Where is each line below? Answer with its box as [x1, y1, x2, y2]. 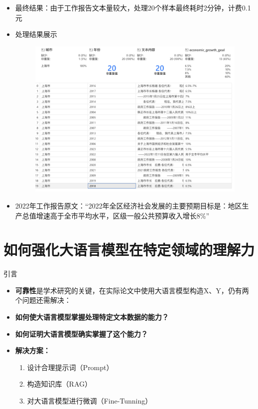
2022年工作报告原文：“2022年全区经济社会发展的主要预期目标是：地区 [15, 200, 242, 210]
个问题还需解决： [15, 295, 71, 305]
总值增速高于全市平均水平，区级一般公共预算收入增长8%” [22, 210, 210, 220]
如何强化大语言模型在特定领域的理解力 [3, 239, 255, 260]
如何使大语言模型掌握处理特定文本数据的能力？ [15, 312, 169, 322]
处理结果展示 [15, 29, 57, 39]
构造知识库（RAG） [27, 379, 92, 389]
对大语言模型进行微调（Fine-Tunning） [27, 395, 152, 406]
